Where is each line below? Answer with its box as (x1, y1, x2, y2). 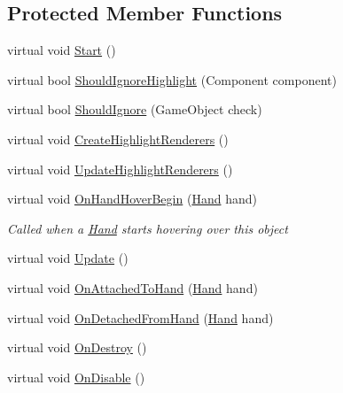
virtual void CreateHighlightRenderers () (7, 129, 229, 148)
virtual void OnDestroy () (7, 338, 147, 357)
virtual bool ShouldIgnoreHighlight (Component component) (7, 70, 337, 89)
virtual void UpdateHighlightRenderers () (7, 159, 233, 178)
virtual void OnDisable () (7, 367, 145, 386)
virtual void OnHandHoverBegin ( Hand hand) (7, 189, 257, 208)
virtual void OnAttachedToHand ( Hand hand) (7, 278, 258, 297)
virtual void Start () (7, 41, 116, 59)
